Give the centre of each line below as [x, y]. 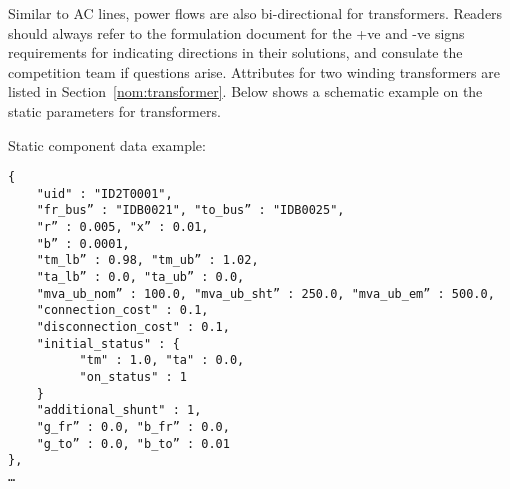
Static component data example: [107, 144]
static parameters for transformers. [114, 110]
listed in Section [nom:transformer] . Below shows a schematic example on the [245, 91]
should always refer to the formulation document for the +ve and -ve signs [236, 32]
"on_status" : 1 [133, 377]
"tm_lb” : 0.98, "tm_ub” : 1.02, [147, 260]
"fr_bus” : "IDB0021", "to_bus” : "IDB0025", [190, 210]
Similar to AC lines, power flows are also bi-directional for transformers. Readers [255, 13]
